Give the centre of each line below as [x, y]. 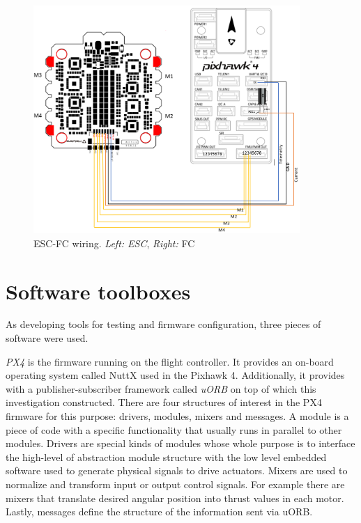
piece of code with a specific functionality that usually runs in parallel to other [174, 429]
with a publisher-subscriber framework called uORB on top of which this [161, 388]
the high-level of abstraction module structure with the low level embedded [166, 456]
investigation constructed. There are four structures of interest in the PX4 [164, 402]
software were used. [47, 338]
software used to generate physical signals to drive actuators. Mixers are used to [177, 470]
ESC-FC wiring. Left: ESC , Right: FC [114, 243]
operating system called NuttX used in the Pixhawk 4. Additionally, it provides [175, 375]
